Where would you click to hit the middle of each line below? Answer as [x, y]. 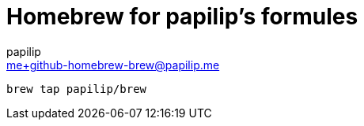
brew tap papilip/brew [77, 89]
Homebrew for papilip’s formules [182, 17]
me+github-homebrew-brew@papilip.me [113, 65]
